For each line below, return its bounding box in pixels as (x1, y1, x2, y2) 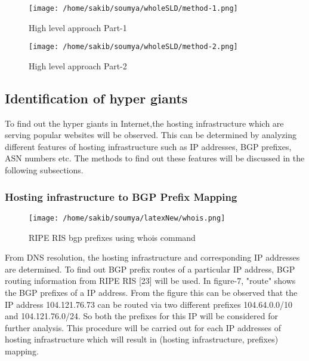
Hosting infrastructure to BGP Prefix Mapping (5, 189, 237, 204)
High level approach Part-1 (29, 21, 127, 33)
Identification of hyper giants (5, 88, 188, 107)
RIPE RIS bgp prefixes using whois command (29, 231, 196, 243)
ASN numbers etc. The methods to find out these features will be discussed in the (5, 152, 305, 164)
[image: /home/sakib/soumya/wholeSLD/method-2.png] (29, 42, 238, 51)
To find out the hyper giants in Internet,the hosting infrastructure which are (5, 117, 284, 129)
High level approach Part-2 (29, 59, 127, 72)
